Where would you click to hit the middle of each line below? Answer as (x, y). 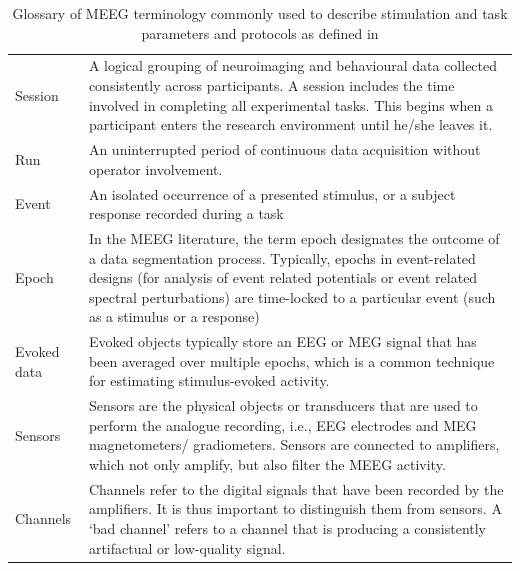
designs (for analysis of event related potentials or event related (283, 277)
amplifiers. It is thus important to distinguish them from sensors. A (295, 508)
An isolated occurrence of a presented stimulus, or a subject (272, 193)
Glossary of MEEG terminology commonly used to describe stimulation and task (260, 13)
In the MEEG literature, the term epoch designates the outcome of (294, 237)
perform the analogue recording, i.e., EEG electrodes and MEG (282, 424)
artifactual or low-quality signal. (187, 547)
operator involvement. (155, 168)
